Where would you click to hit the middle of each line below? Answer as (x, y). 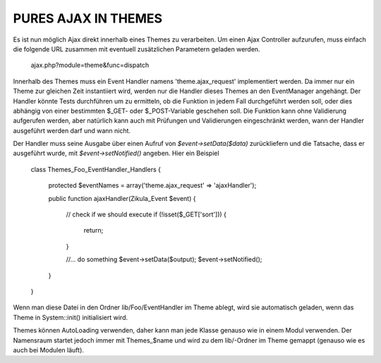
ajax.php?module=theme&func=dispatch (90, 65)
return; (93, 230)
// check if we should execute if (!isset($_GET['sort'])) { (146, 214)
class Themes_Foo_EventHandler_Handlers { (96, 169)
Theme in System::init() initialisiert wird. (71, 317)
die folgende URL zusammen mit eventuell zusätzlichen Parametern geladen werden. (137, 49)
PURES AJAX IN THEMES (87, 18)
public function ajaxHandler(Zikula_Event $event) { (122, 198)
